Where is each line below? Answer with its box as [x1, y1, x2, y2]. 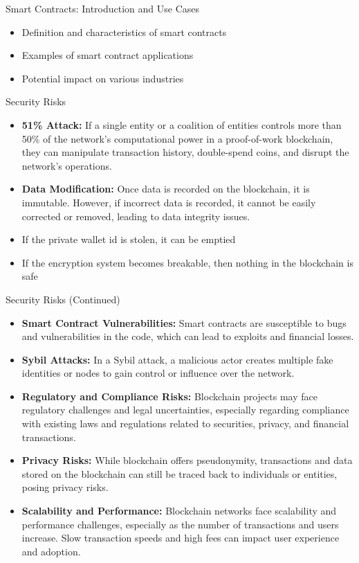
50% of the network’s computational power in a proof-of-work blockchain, [21, 131, 333, 145]
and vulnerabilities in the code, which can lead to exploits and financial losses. [21, 329, 354, 343]
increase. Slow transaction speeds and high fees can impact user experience [21, 530, 340, 545]
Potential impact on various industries [21, 71, 184, 85]
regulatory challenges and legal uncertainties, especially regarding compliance [21, 402, 349, 417]
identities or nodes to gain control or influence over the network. [21, 366, 295, 380]
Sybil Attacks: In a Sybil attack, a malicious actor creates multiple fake [21, 352, 333, 366]
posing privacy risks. [21, 480, 109, 494]
